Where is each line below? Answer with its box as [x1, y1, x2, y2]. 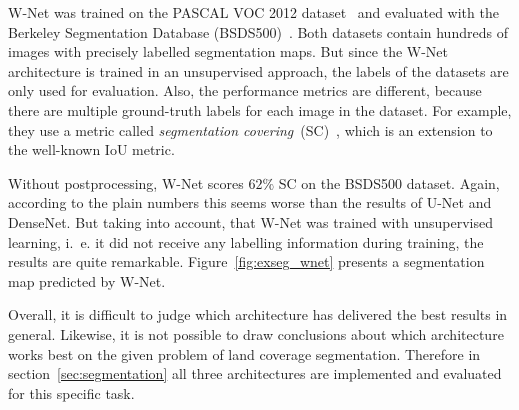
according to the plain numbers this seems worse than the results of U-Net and [8, 192, 492, 213]
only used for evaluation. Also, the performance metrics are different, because [8, 80, 482, 101]
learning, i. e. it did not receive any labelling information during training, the [8, 231, 484, 252]
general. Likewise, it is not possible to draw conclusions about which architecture [8, 323, 504, 344]
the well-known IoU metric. [8, 139, 175, 160]
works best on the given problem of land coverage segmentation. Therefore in [8, 343, 481, 364]
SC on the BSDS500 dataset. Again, [278, 172, 500, 193]
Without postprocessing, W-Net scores [8, 172, 244, 193]
